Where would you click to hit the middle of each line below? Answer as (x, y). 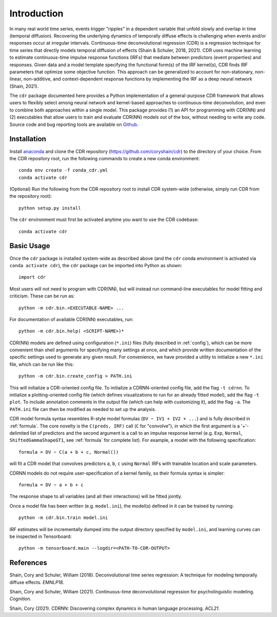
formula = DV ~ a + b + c (51, 485)
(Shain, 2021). (24, 86)
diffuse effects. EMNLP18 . (37, 582)
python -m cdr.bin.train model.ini (63, 518)
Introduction (36, 13)
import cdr (32, 277)
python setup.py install (50, 208)
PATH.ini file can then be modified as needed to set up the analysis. (83, 409)
